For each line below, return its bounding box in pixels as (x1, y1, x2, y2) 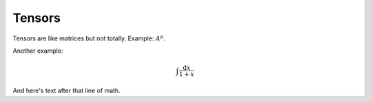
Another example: (12, 47, 63, 55)
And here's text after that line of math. (12, 86, 121, 94)
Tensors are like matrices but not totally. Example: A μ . (12, 33, 166, 42)
